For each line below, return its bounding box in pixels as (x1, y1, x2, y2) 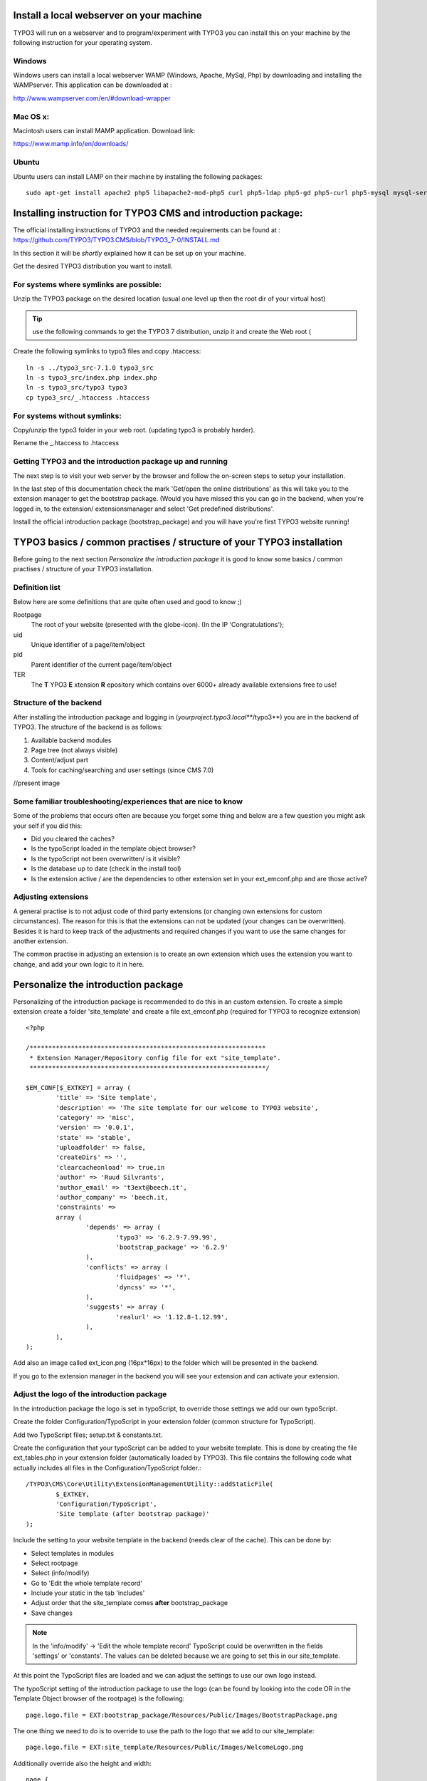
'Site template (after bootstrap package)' (56, 1510, 210, 1518)
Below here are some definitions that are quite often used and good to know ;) (13, 597, 242, 606)
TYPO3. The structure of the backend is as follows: (13, 723, 163, 732)
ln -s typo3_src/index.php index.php (26, 374, 158, 382)
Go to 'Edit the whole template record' (31, 1579, 142, 1587)
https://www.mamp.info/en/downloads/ (13, 140, 129, 148)
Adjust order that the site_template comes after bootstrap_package (31, 1599, 228, 1607)
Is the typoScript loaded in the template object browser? (31, 844, 196, 853)
